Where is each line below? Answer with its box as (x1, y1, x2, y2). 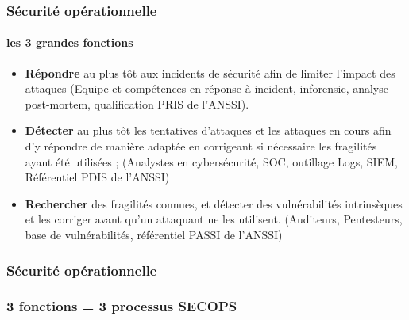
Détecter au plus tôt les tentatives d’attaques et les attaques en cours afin (25, 122, 392, 139)
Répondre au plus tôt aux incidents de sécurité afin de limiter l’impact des (25, 64, 395, 81)
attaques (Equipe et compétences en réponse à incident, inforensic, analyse (25, 80, 388, 97)
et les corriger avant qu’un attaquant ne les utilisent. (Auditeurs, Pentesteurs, (25, 211, 403, 227)
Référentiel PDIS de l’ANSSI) (25, 169, 170, 185)
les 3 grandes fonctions (6, 34, 133, 51)
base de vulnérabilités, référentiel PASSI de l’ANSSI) (25, 226, 283, 242)
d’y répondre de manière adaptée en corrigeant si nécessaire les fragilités (25, 138, 377, 154)
